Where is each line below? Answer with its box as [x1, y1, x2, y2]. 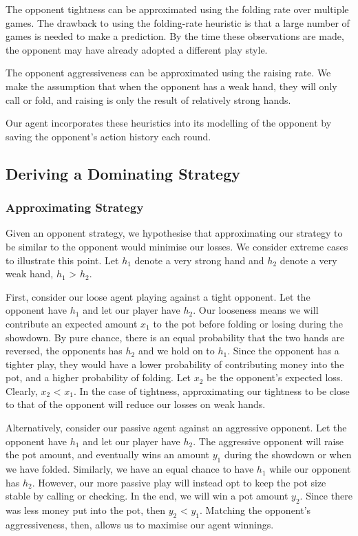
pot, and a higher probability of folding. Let [6, 370, 191, 385]
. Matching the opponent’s [200, 503, 311, 517]
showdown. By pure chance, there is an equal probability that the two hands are [6, 330, 345, 344]
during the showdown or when [224, 447, 352, 462]
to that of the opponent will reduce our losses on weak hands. [6, 397, 266, 411]
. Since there [299, 489, 352, 503]
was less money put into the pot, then [6, 503, 165, 517]
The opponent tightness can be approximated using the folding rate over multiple [6, 2, 349, 16]
